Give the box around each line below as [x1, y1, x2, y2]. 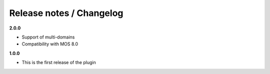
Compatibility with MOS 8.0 [21, 41, 78, 47]
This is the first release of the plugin [21, 59, 96, 65]
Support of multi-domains [21, 34, 75, 40]
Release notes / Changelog [9, 7, 123, 18]
